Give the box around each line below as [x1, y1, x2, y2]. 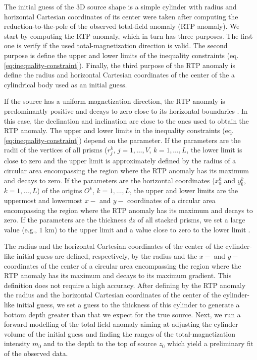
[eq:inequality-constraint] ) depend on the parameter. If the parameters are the [4, 135, 241, 145]
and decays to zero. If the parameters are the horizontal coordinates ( [4, 175, 215, 185]
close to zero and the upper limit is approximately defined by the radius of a [4, 155, 236, 166]
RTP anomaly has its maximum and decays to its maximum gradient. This [4, 270, 232, 281]
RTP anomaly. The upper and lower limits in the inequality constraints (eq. [4, 125, 234, 136]
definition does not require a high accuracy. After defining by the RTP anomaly [4, 280, 246, 290]
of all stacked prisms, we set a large [138, 215, 245, 225]
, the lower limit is [186, 144, 242, 155]
